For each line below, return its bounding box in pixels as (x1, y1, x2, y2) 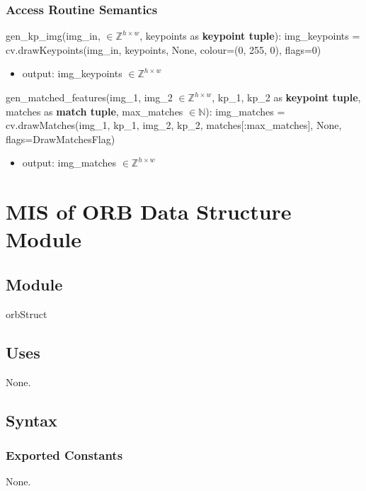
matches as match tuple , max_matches (6, 103, 183, 118)
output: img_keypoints (22, 66, 122, 81)
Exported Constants (6, 446, 123, 463)
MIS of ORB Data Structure (6, 197, 292, 226)
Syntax (6, 409, 57, 431)
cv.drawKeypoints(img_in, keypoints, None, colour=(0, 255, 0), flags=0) (6, 42, 321, 57)
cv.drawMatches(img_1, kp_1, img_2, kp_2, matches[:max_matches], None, (6, 118, 342, 132)
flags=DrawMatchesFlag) (6, 131, 115, 146)
